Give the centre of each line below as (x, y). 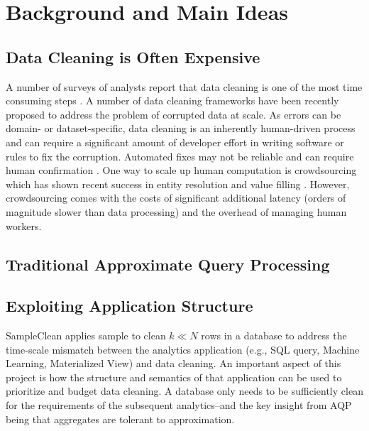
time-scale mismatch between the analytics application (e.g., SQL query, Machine (183, 349)
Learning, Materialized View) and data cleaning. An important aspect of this (174, 363)
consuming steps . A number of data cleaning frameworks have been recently (172, 100)
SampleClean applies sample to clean (86, 335)
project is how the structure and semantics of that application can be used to (174, 377)
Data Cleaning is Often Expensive (133, 56)
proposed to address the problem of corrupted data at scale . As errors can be (174, 114)
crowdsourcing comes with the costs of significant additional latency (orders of (176, 198)
